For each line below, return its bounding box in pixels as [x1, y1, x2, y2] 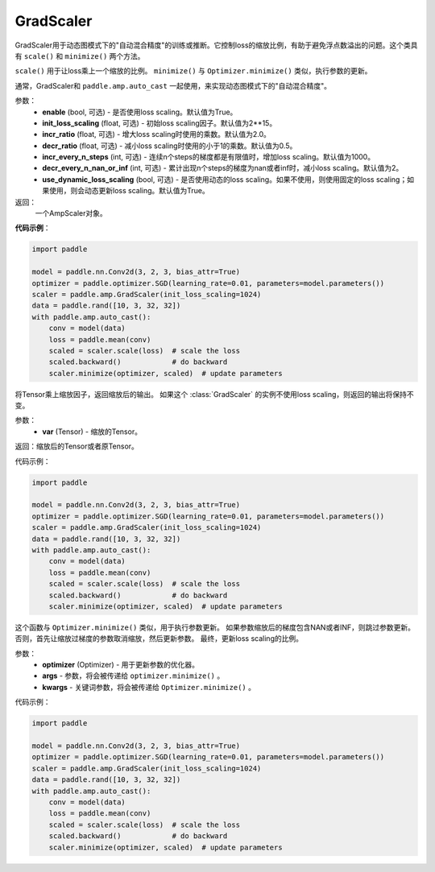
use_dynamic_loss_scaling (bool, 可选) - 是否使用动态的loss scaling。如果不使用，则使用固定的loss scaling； [42, 174, 408, 184]
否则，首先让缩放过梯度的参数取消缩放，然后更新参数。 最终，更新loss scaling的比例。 [14, 634, 304, 643]
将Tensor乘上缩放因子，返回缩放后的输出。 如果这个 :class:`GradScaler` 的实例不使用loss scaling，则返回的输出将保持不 [14, 389, 414, 399]
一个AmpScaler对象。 [35, 209, 108, 218]
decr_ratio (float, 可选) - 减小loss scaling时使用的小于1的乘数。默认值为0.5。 [42, 141, 297, 151]
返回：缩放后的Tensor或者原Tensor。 [14, 441, 139, 451]
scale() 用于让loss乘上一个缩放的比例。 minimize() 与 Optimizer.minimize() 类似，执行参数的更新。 [14, 66, 372, 76]
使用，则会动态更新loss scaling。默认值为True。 [48, 186, 209, 196]
